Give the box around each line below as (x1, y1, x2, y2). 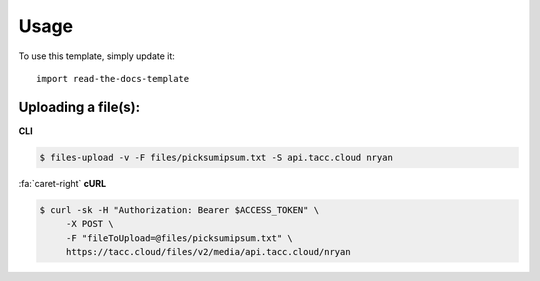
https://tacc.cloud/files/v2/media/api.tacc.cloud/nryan (65, 246, 351, 257)
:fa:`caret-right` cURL (18, 177, 107, 189)
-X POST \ (65, 218, 114, 230)
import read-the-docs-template (36, 73, 190, 84)
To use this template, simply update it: (18, 50, 175, 62)
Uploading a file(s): (18, 98, 141, 115)
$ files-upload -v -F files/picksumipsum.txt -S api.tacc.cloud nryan (39, 151, 394, 163)
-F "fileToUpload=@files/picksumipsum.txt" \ (65, 232, 294, 244)
